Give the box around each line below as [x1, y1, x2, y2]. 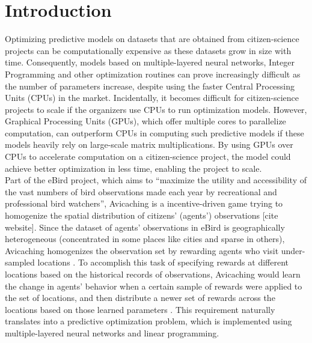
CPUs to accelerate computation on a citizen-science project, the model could [5, 150, 291, 163]
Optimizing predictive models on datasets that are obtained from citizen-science [5, 32, 299, 45]
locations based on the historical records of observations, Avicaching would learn [5, 268, 301, 280]
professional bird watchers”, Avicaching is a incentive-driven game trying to [5, 197, 283, 210]
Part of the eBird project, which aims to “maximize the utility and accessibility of [5, 174, 307, 186]
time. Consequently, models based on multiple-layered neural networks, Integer [5, 56, 295, 68]
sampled [5, 256, 35, 269]
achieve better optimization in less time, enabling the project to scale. [5, 162, 262, 174]
